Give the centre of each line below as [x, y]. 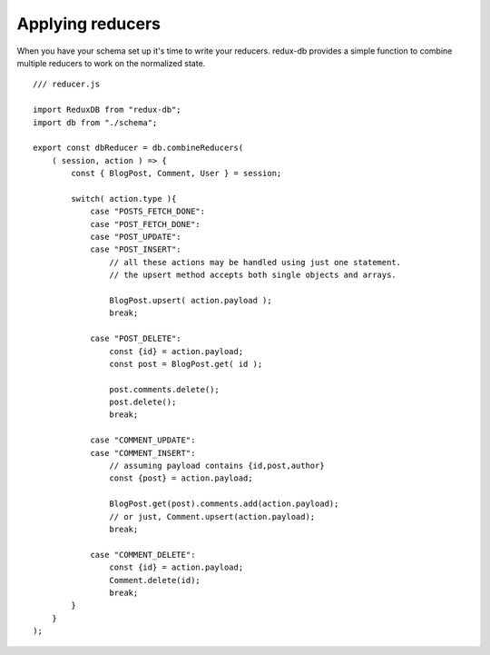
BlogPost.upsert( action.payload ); [191, 300]
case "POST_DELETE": [136, 339]
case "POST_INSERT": [136, 249]
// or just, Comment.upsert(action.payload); [212, 516]
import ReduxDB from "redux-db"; [107, 110]
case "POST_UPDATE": [136, 237]
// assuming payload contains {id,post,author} [217, 466]
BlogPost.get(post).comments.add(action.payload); [224, 504]
